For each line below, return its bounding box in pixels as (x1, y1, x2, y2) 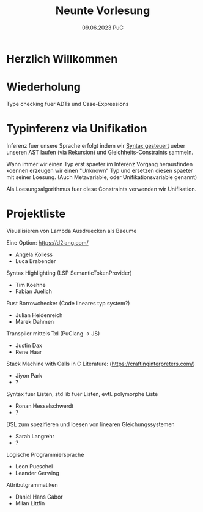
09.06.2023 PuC (82, 24, 124, 31)
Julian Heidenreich (15, 311, 63, 319)
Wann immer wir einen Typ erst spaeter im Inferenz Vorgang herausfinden (6, 160, 193, 167)
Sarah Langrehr (15, 432, 55, 440)
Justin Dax (15, 342, 43, 349)
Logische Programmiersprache (6, 451, 84, 458)
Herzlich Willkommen (6, 52, 118, 66)
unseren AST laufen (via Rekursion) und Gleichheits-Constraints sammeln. (6, 148, 194, 156)
